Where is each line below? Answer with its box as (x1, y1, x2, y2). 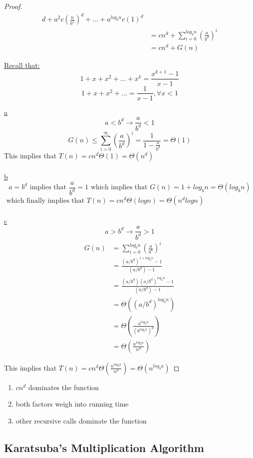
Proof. (4, 1, 22, 11)
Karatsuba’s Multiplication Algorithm (4, 440, 204, 455)
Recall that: (4, 59, 40, 70)
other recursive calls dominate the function (15, 415, 147, 426)
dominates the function (28, 382, 99, 392)
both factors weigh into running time (15, 399, 129, 409)
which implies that (90, 184, 148, 191)
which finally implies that (6, 197, 85, 204)
